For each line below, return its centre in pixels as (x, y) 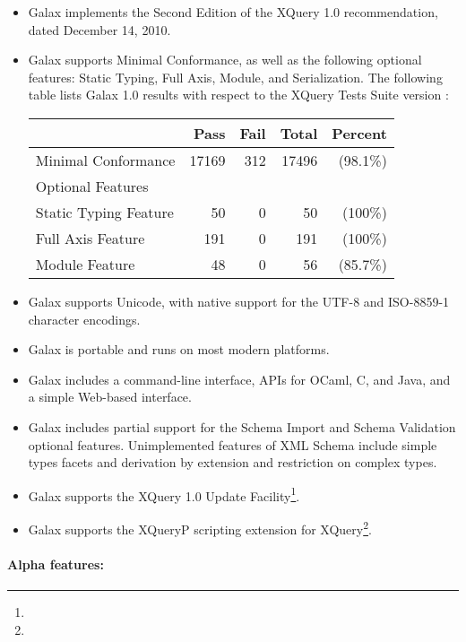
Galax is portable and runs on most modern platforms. (179, 349)
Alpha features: (56, 564)
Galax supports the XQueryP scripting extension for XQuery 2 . (200, 527)
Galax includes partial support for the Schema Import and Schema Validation (242, 426)
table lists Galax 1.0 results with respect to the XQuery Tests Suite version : (238, 95)
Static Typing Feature (104, 212)
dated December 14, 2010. (99, 29)
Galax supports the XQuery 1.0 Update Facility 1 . (164, 494)
